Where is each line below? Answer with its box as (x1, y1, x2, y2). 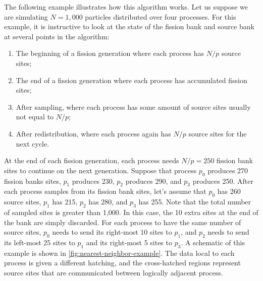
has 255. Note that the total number (138, 196, 251, 207)
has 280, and (88, 196, 128, 207)
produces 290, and (125, 175, 182, 186)
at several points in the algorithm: (4, 31, 110, 41)
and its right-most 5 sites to (86, 237, 172, 247)
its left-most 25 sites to (4, 237, 75, 247)
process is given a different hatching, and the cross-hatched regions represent (4, 257, 241, 268)
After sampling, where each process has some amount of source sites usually (16, 101, 251, 112)
